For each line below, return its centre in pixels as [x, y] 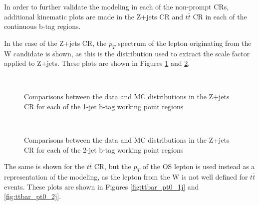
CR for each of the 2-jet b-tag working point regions [104, 149]
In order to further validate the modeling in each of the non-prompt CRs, [117, 6]
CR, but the [113, 166]
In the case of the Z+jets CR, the [55, 43]
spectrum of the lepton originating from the [185, 43]
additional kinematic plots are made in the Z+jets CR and [94, 16]
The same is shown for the [44, 166]
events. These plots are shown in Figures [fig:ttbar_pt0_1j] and [102, 186]
